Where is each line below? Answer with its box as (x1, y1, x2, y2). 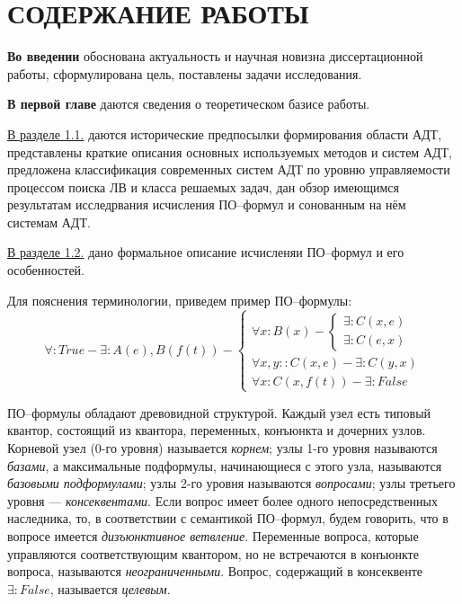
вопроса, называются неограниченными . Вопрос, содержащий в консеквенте (7, 562, 423, 581)
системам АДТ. (7, 212, 91, 231)
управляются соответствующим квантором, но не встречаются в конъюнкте (7, 544, 419, 563)
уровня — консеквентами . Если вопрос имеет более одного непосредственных (7, 491, 439, 510)
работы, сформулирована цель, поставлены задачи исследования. (7, 64, 362, 83)
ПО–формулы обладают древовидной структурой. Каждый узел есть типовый (7, 403, 431, 422)
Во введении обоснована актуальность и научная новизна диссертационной (7, 47, 423, 66)
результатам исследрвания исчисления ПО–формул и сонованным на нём (7, 195, 406, 214)
